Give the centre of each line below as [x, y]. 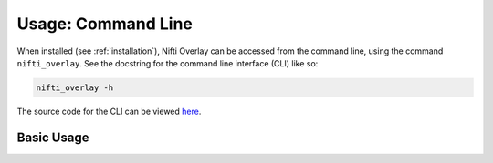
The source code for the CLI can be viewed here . [109, 111]
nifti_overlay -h [75, 87]
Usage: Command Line [105, 24]
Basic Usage [53, 137]
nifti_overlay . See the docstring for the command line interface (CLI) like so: [168, 63]
